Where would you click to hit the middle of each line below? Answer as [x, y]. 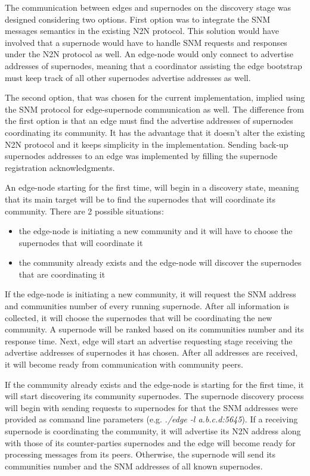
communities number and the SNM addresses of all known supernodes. [134, 466]
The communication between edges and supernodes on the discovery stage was [148, 7]
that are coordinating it [62, 274]
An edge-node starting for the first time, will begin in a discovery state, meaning [152, 187]
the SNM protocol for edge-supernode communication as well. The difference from [154, 109]
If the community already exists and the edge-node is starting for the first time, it [154, 384]
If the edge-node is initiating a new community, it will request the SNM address [151, 294]
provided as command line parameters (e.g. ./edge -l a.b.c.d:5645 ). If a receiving [151, 419]
